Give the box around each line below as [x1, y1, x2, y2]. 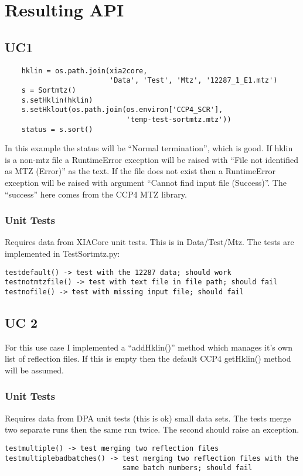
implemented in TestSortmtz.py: [5, 247, 120, 259]
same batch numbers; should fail [122, 464, 253, 472]
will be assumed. [5, 363, 64, 376]
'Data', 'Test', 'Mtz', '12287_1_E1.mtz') [109, 76, 278, 85]
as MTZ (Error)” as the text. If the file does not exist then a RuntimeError [5, 165, 275, 177]
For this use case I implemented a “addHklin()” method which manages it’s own [5, 341, 292, 353]
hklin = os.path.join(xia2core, [21, 66, 148, 75]
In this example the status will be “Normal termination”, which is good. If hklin [5, 142, 293, 154]
